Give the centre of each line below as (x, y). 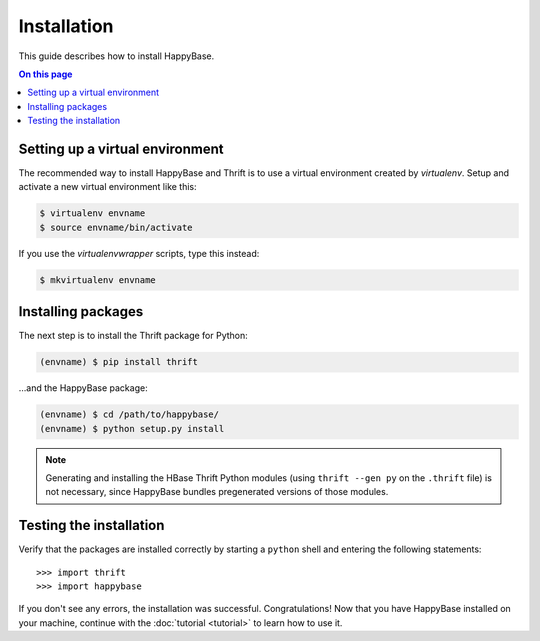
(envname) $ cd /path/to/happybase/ (129, 414)
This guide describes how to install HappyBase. (116, 56)
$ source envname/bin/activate (116, 227)
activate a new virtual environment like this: (107, 187)
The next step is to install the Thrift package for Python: (133, 336)
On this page (45, 74)
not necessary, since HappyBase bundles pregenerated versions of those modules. (217, 492)
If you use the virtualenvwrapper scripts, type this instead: (139, 253)
